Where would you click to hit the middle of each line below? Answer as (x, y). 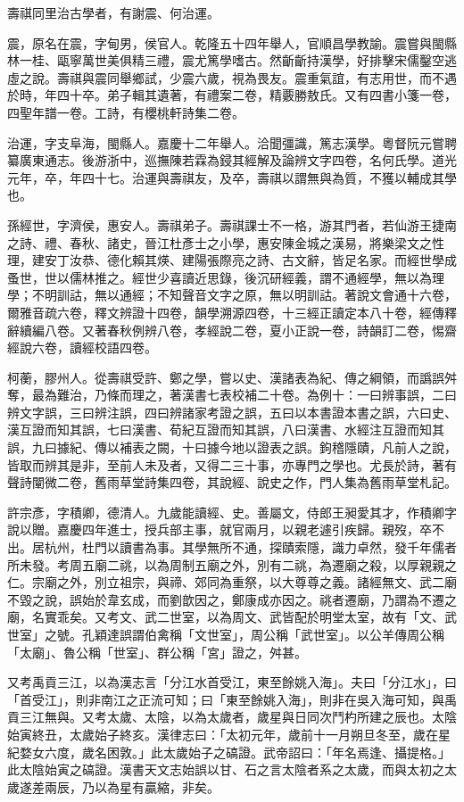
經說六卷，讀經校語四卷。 (82, 347)
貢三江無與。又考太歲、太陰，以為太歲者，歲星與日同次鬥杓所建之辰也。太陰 (232, 717)
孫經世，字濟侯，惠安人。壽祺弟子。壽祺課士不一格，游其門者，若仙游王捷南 (232, 224)
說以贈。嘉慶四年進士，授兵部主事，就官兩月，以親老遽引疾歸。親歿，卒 (220, 529)
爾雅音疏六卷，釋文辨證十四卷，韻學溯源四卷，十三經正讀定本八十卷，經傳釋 (232, 312)
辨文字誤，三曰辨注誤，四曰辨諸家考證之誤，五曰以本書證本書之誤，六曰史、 (232, 412)
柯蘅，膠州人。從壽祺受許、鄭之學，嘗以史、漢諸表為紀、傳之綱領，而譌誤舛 (232, 377)
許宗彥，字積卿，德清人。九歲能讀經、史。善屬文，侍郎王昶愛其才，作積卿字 (232, 512)
